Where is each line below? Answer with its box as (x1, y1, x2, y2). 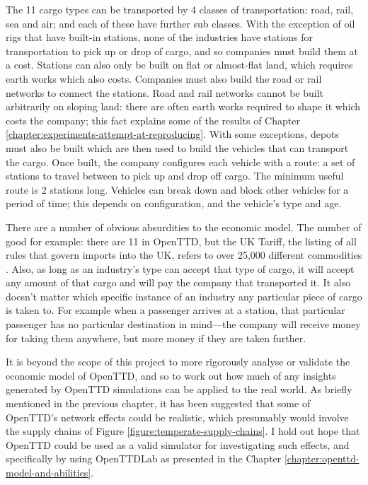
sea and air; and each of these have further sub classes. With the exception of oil (6, 16, 355, 30)
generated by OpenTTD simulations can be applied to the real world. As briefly (6, 382, 352, 397)
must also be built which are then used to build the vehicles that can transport (6, 140, 349, 155)
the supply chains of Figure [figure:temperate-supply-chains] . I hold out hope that (6, 423, 360, 438)
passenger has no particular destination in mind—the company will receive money (6, 317, 361, 332)
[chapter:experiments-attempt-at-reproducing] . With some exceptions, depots (6, 127, 340, 141)
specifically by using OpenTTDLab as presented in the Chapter (6, 451, 282, 466)
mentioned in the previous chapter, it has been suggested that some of (6, 396, 311, 411)
